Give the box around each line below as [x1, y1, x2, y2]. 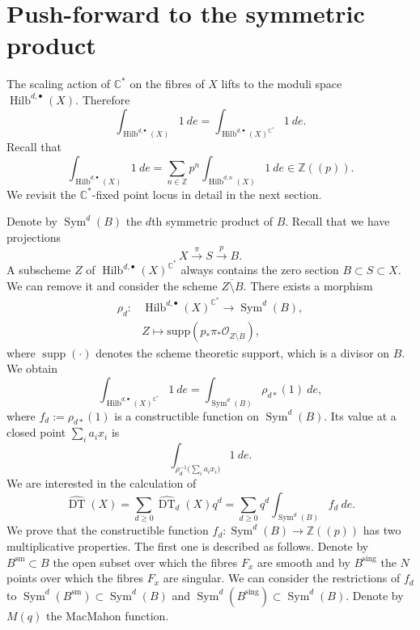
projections [6, 229, 62, 245]
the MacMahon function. [45, 607, 169, 624]
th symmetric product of [151, 213, 274, 230]
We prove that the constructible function [6, 522, 209, 539]
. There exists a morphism [243, 277, 373, 294]
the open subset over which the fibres [53, 553, 238, 570]
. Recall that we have [285, 213, 390, 230]
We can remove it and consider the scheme [6, 277, 218, 294]
